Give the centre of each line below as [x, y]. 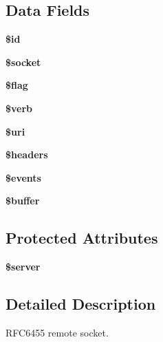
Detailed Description [81, 304]
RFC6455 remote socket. [57, 332]
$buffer [23, 201]
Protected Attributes [82, 238]
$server [23, 267]
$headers [27, 154]
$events [23, 177]
